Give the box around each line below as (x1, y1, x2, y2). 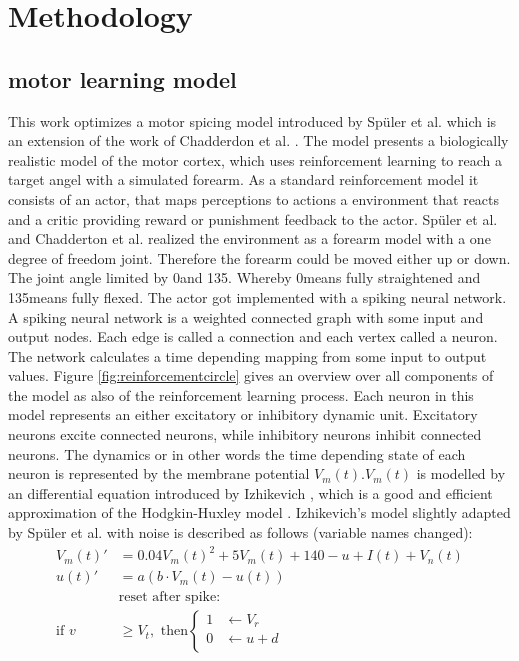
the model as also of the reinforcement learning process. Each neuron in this (8, 384, 474, 405)
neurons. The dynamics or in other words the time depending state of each (8, 443, 466, 464)
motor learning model (8, 63, 237, 94)
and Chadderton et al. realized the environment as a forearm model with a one (8, 228, 491, 249)
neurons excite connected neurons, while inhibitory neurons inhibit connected (8, 424, 482, 445)
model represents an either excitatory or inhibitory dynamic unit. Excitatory (8, 404, 478, 425)
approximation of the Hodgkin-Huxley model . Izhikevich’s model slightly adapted (8, 502, 511, 523)
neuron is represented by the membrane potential (8, 463, 310, 484)
